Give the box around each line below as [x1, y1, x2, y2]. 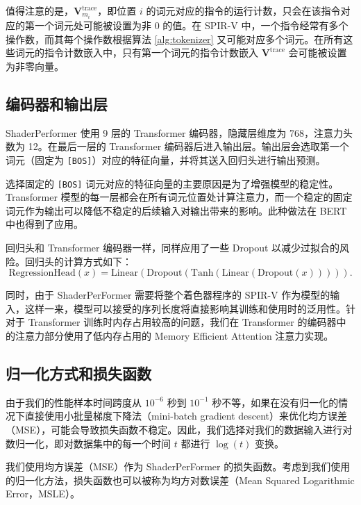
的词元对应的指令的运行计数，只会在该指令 [146, 3, 341, 17]
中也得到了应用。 [6, 217, 83, 231]
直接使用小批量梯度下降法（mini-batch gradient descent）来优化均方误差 [24, 408, 348, 423]
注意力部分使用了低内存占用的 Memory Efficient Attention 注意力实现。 [15, 328, 334, 342]
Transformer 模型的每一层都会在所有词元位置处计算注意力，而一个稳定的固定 [6, 190, 353, 204]
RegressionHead [8, 268, 76, 279]
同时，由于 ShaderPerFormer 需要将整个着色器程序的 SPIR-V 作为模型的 [6, 288, 330, 302]
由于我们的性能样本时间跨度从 [6, 395, 142, 409]
